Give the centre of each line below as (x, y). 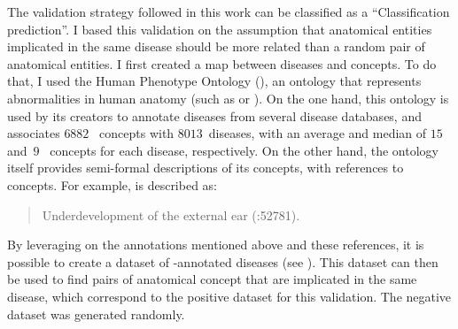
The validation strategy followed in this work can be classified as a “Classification (229, 11)
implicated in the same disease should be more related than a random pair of (216, 46)
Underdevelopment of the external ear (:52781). (171, 214)
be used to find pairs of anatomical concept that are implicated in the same (212, 279)
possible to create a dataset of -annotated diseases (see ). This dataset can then (223, 261)
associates (34, 133)
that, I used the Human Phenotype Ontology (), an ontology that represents (214, 81)
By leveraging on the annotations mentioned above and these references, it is (216, 245)
